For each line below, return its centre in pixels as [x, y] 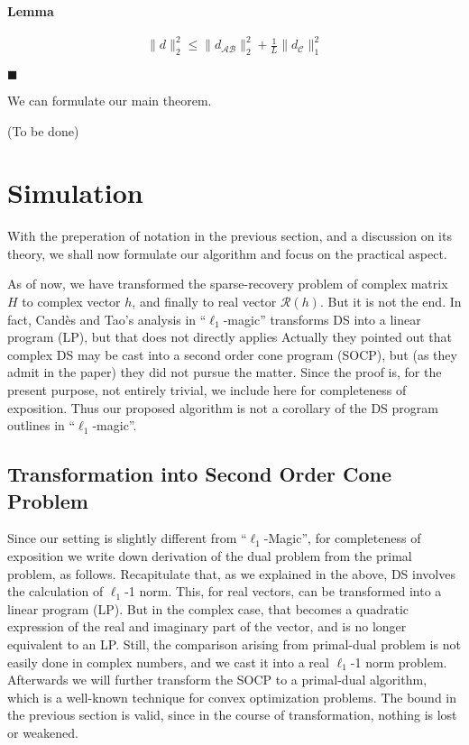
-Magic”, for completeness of [342, 538]
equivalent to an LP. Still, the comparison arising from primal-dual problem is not [234, 644]
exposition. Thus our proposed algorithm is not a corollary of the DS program [223, 407]
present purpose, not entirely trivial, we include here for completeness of [207, 389]
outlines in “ [41, 425]
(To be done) [43, 130]
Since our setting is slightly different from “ [127, 538]
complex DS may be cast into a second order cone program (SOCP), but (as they [232, 354]
